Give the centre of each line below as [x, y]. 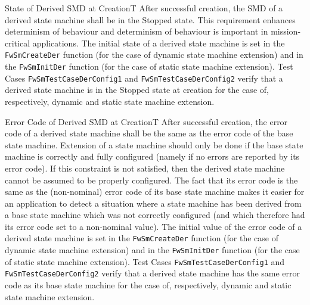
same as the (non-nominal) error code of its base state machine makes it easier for [155, 192]
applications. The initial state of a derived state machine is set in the [159, 43]
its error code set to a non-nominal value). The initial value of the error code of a [154, 226]
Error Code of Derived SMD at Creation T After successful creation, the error [146, 121]
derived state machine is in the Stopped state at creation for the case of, [137, 90]
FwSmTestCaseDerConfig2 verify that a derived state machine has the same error [153, 273]
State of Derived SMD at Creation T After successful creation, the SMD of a [144, 8]
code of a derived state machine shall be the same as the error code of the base [149, 133]
